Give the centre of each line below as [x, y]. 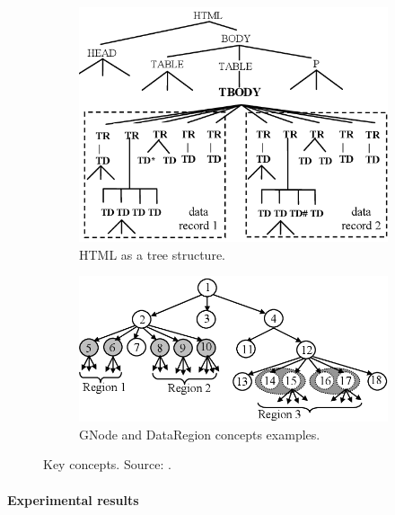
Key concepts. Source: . [107, 464]
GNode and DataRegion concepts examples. [200, 434]
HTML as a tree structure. [153, 254]
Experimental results [73, 499]
